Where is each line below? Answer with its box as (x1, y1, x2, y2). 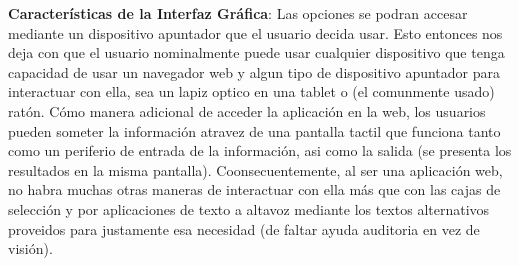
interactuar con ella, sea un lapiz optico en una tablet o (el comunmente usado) (8, 81, 495, 102)
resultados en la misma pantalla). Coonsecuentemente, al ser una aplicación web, (8, 159, 503, 180)
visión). (8, 238, 53, 259)
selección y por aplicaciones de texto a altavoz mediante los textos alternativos (8, 198, 490, 219)
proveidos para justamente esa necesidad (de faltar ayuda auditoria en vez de (8, 218, 480, 239)
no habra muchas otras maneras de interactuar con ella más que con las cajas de (8, 179, 501, 200)
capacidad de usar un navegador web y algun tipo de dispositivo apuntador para (8, 61, 500, 82)
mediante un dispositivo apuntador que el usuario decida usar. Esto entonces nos (8, 22, 503, 43)
